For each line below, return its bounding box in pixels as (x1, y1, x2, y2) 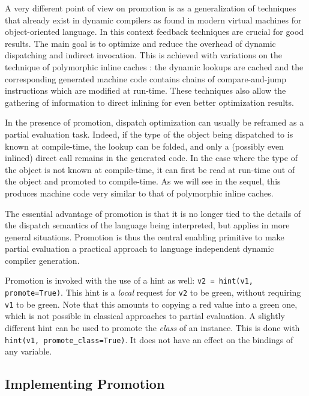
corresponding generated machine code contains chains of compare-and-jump (5, 72, 286, 85)
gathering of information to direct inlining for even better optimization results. (5, 96, 294, 108)
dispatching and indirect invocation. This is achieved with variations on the (5, 49, 283, 61)
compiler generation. (5, 254, 80, 266)
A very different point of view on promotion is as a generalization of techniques (5, 2, 296, 14)
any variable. (5, 345, 52, 358)
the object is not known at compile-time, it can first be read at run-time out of (5, 163, 295, 175)
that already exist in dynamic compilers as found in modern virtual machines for (5, 13, 302, 26)
